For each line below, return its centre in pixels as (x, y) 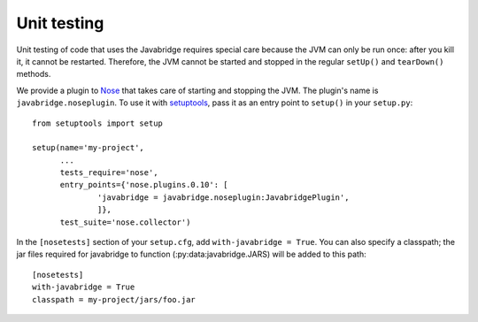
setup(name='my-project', (89, 148)
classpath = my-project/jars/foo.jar (114, 299)
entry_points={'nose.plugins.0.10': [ (144, 185)
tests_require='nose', (109, 173)
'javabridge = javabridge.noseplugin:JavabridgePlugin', (224, 197)
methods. (34, 74)
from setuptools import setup (98, 123)
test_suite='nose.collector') (125, 222)
